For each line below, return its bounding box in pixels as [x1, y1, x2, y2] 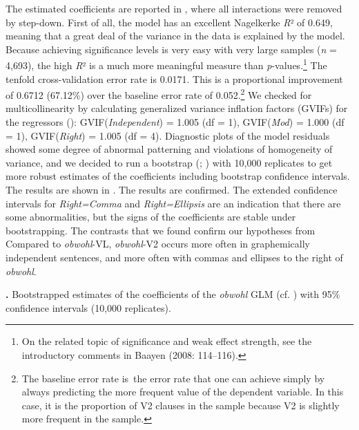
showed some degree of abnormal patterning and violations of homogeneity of [6, 142, 333, 156]
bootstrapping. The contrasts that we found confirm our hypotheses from [6, 223, 316, 237]
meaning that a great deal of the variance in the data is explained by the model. [6, 28, 345, 43]
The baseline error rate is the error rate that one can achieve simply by [21, 371, 325, 385]
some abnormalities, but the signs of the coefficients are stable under [6, 209, 296, 224]
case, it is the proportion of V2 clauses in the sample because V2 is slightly [21, 398, 340, 412]
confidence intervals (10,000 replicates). [6, 300, 171, 315]
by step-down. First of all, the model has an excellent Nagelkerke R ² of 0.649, [6, 15, 333, 29]
